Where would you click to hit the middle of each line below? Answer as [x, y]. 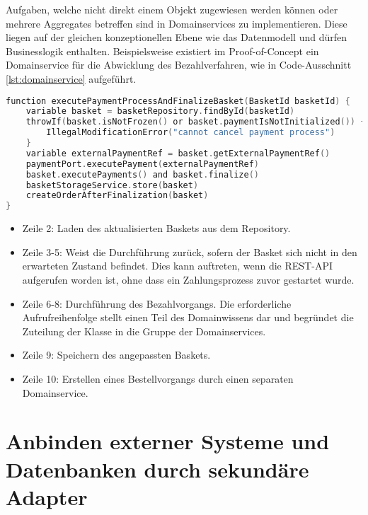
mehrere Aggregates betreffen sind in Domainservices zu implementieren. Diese [177, 23]
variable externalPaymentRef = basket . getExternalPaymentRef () [178, 153]
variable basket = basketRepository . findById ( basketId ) [160, 111]
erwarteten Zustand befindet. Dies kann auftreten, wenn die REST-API [177, 266]
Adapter [47, 496]
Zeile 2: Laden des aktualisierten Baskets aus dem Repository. [156, 228]
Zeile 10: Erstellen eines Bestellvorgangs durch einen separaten [158, 378]
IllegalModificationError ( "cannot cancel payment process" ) [191, 133]
